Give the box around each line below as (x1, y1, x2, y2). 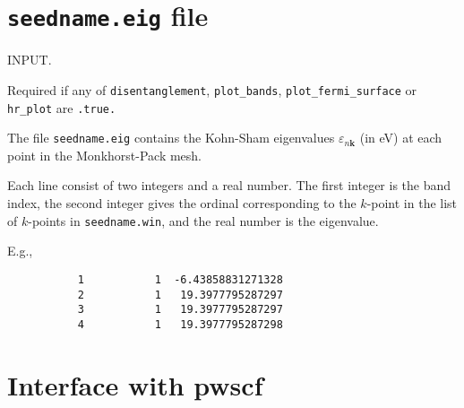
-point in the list (366, 194, 458, 212)
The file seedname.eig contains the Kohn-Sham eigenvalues (7, 128, 335, 147)
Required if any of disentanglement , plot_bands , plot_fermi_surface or (7, 80, 417, 99)
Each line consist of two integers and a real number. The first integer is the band (7, 176, 451, 195)
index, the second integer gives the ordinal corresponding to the (7, 194, 357, 212)
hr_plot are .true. (7, 98, 116, 117)
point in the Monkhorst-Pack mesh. (7, 145, 202, 164)
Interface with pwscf (7, 366, 263, 403)
